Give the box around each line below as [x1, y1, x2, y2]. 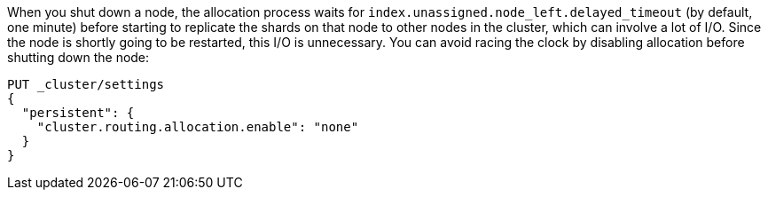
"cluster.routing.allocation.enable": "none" [36, 120, 359, 134]
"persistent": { [21, 106, 135, 120]
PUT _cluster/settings [7, 77, 165, 91]
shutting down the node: [7, 50, 150, 65]
